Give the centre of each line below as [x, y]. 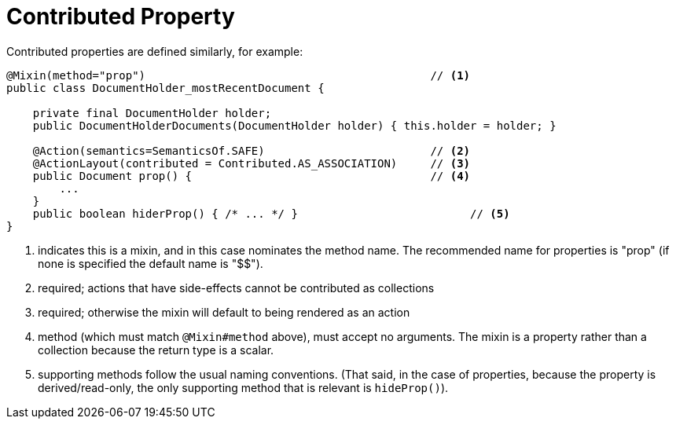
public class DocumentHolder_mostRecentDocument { [165, 88]
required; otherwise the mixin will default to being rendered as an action [224, 312]
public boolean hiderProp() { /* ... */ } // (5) [271, 213]
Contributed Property [121, 16]
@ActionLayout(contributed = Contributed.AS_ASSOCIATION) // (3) [252, 163]
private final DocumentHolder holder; [152, 113]
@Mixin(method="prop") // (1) [239, 75]
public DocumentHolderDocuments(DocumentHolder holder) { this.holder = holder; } [294, 125]
